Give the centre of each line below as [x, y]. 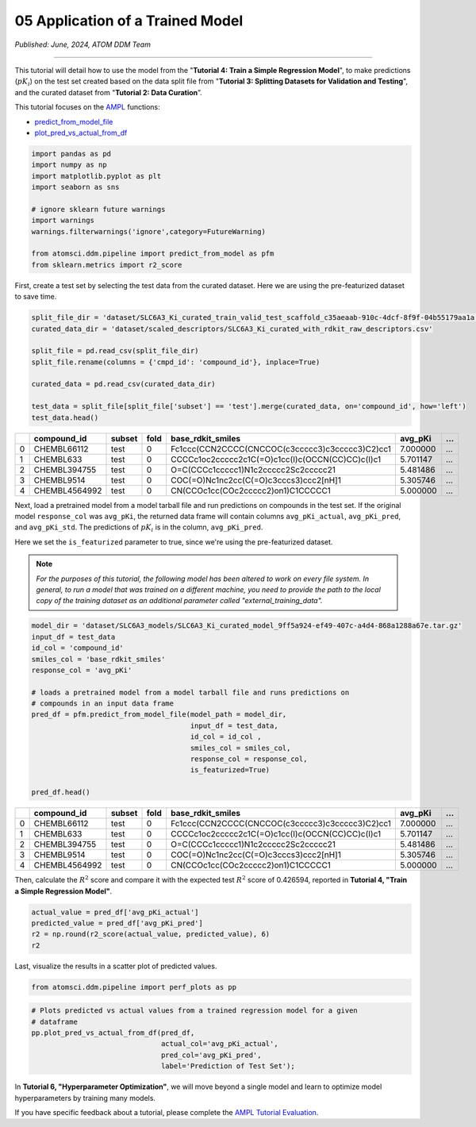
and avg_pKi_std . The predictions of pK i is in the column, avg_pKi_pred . [139, 528]
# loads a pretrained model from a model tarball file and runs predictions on [190, 692]
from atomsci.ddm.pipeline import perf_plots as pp [134, 987]
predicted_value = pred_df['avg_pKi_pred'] [117, 923]
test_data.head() [65, 417]
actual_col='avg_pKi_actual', [219, 1044]
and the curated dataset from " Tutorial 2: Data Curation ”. [108, 92]
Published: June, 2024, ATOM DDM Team [83, 44]
